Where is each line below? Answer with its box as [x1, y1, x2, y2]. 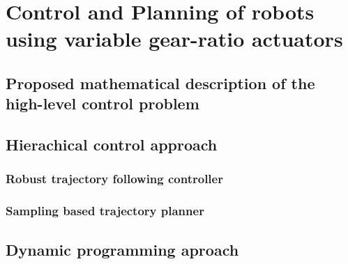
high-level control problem [6, 93, 199, 114]
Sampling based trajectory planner [6, 202, 204, 219]
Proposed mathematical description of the [6, 72, 315, 93]
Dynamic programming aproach [6, 238, 239, 260]
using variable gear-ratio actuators [6, 24, 343, 53]
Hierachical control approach [6, 134, 218, 155]
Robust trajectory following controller [6, 170, 223, 187]
